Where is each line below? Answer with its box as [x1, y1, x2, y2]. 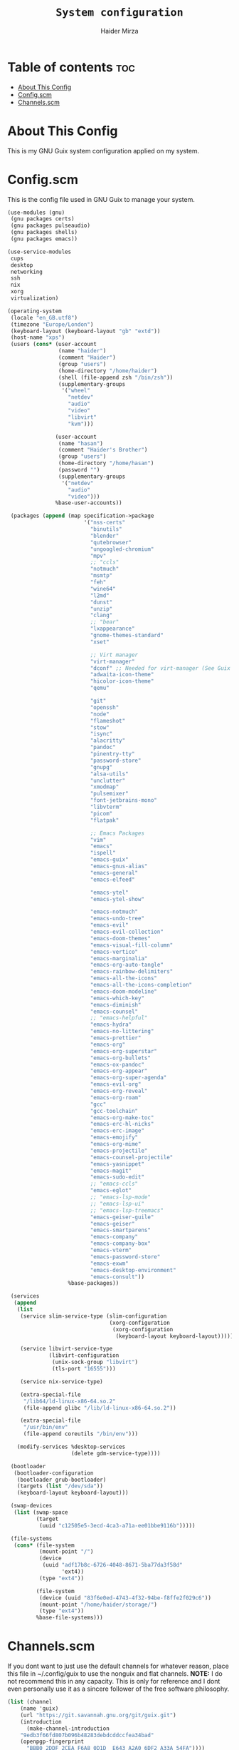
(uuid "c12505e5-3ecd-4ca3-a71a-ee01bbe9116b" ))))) [38, 1522, 196, 1529]
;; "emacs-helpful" [90, 1014, 148, 1022]
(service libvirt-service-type [20, 1345, 113, 1353]
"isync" [90, 731, 113, 738]
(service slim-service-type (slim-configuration [20, 1312, 167, 1320]
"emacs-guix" [90, 856, 129, 863]
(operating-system [7, 307, 62, 315]
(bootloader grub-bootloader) [16, 1476, 107, 1483]
